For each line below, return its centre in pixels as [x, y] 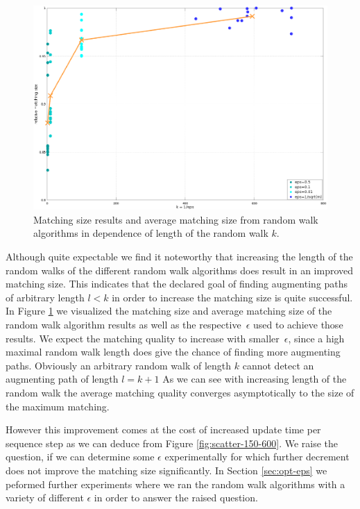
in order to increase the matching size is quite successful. [232, 297]
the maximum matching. [58, 406]
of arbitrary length [45, 297]
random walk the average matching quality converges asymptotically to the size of [180, 392]
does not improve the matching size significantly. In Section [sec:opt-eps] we [166, 470]
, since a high [316, 338]
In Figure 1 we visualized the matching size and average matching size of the [169, 311]
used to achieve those [298, 324]
